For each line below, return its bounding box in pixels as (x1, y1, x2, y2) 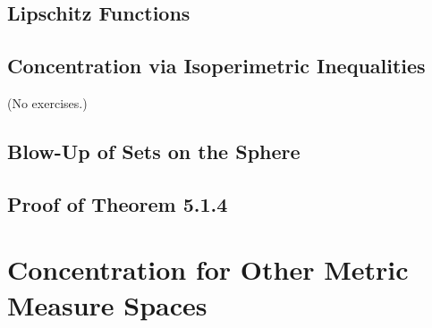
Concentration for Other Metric (7, 251, 409, 288)
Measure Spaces (7, 286, 208, 323)
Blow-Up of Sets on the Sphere (7, 137, 301, 164)
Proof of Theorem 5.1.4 (7, 189, 228, 217)
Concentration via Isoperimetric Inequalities (7, 52, 426, 80)
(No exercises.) (7, 93, 88, 112)
